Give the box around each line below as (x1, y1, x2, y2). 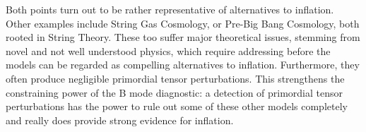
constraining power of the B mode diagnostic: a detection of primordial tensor (6, 85, 343, 100)
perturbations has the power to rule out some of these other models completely (6, 99, 348, 114)
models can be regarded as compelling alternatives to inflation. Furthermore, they (6, 57, 360, 72)
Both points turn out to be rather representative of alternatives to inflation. (6, 2, 334, 16)
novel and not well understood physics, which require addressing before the (6, 43, 331, 58)
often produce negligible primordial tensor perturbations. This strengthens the (6, 71, 345, 85)
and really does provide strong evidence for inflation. (6, 112, 234, 127)
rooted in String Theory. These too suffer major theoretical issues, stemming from (6, 30, 360, 44)
